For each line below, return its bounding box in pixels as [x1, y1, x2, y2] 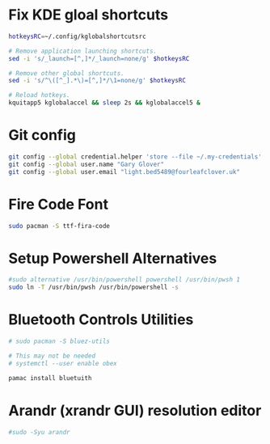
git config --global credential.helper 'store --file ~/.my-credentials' [8, 153, 263, 161]
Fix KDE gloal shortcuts [8, 6, 168, 24]
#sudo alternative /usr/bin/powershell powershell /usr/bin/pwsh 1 [8, 276, 241, 284]
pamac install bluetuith [8, 374, 92, 382]
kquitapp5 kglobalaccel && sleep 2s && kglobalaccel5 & [8, 99, 200, 107]
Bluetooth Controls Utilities [8, 311, 194, 329]
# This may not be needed [8, 352, 95, 360]
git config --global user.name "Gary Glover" [8, 160, 164, 168]
